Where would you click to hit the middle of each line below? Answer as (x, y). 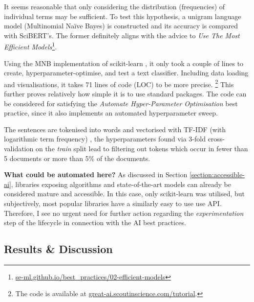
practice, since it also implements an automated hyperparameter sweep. (111, 113)
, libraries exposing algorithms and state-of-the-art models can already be (121, 184)
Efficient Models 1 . (31, 46)
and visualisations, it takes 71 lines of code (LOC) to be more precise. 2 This (119, 83)
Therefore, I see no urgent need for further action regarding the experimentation (124, 213)
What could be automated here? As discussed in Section (96, 174)
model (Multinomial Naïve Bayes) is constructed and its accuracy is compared (121, 26)
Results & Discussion (58, 249)
